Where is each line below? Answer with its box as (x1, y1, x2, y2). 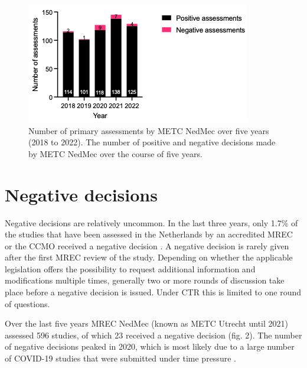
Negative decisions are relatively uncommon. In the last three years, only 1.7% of (5, 216, 298, 229)
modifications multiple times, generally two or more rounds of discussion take (5, 274, 285, 286)
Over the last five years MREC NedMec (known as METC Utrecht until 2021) (5, 317, 289, 330)
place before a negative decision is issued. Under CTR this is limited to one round (5, 286, 302, 298)
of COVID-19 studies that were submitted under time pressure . (5, 352, 236, 364)
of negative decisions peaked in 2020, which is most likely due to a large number (5, 340, 295, 353)
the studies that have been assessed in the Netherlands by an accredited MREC (5, 228, 293, 240)
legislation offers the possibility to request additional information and (5, 262, 256, 275)
